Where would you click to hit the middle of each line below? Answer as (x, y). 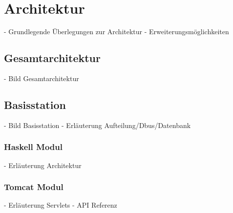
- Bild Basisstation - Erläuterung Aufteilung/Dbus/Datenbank (97, 125)
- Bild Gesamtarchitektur (42, 78)
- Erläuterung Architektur (43, 165)
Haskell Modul (33, 147)
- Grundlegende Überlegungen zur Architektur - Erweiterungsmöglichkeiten (116, 32)
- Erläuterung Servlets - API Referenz (61, 205)
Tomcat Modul (34, 187)
